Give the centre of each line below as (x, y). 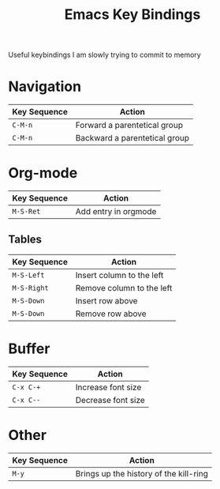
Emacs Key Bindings (132, 15)
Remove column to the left (124, 288)
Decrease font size (110, 400)
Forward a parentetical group (129, 126)
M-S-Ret (26, 212)
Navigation (45, 87)
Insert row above (106, 300)
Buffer (29, 349)
